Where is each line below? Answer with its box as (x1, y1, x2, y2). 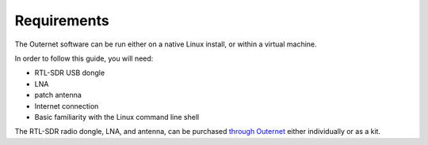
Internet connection (34, 101, 99, 110)
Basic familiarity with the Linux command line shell (34, 112, 200, 121)
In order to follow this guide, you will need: (14, 54, 154, 63)
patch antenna (34, 91, 82, 100)
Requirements (14, 12, 110, 29)
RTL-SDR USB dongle (34, 68, 105, 78)
